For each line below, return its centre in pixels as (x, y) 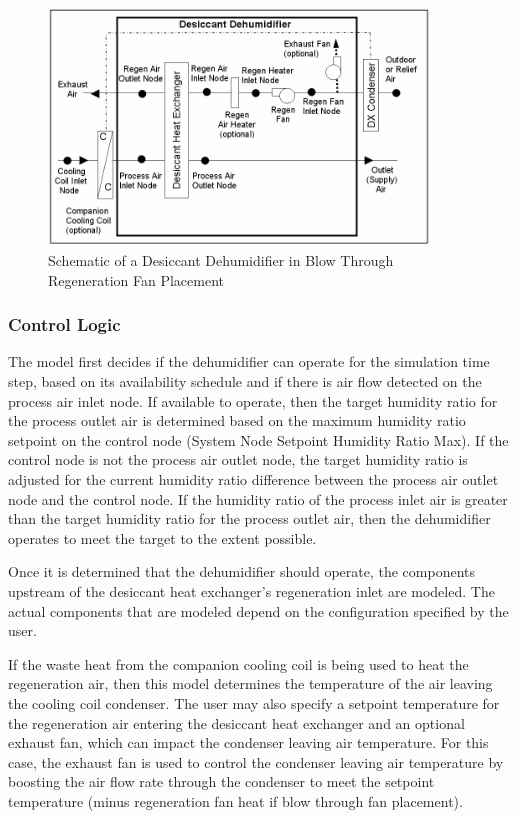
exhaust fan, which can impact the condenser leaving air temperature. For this (248, 742)
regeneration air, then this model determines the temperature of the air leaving (250, 683)
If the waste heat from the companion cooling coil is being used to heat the (238, 663)
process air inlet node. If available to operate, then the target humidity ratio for (253, 400)
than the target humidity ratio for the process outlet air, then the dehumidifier (249, 518)
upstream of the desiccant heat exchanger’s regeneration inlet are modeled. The (251, 591)
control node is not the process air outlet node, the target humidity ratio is (238, 459)
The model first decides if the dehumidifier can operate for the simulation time (249, 361)
